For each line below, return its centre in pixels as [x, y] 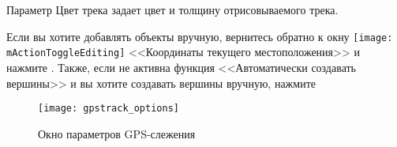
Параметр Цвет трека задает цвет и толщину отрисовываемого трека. [172, 9]
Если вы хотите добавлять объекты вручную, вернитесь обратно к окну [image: [200, 36]
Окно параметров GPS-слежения [117, 133]
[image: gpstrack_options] [109, 109]
